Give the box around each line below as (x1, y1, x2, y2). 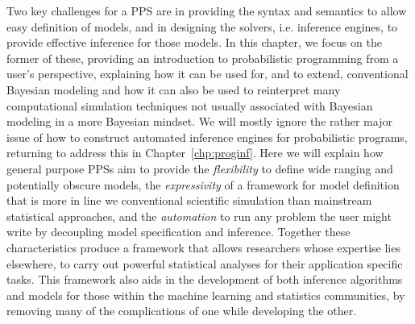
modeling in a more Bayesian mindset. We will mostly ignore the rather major (6, 113, 392, 130)
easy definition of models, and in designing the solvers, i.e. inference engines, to (6, 18, 398, 35)
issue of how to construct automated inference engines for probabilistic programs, (6, 128, 408, 145)
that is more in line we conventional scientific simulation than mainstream (6, 192, 372, 209)
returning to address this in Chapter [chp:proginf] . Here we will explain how (6, 144, 384, 161)
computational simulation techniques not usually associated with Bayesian (6, 97, 373, 114)
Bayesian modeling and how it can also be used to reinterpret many (6, 81, 341, 98)
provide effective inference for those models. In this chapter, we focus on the (6, 34, 382, 51)
